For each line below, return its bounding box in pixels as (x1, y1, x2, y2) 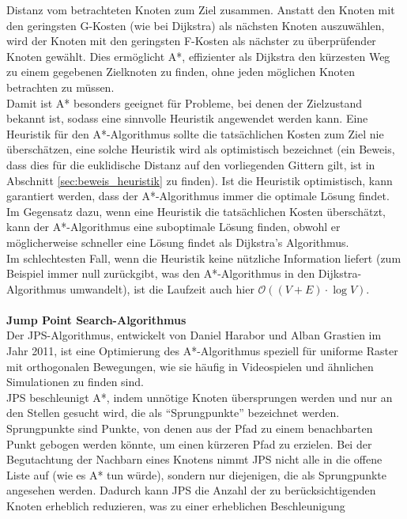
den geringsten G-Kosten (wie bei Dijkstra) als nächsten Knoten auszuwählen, (6, 17, 385, 33)
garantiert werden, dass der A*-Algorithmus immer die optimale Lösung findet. (6, 188, 390, 204)
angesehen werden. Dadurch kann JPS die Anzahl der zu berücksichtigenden (6, 482, 376, 498)
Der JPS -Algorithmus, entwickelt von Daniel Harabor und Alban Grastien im (6, 327, 382, 343)
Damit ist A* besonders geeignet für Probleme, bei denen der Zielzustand (6, 94, 363, 111)
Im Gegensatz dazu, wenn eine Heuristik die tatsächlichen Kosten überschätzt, (6, 203, 386, 219)
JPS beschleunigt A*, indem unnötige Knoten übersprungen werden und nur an (6, 388, 393, 405)
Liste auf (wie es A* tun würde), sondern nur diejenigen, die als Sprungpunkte (6, 466, 386, 483)
